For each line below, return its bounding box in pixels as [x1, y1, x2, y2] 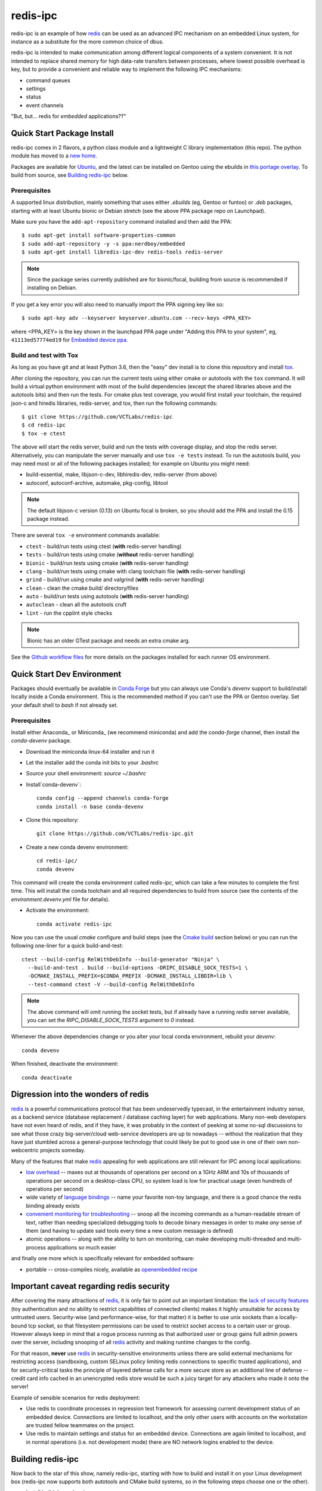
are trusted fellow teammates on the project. [26, 1421, 135, 1428]
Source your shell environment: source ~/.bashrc [26, 770, 147, 777]
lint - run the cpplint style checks [26, 609, 113, 617]
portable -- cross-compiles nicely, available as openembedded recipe [26, 1266, 198, 1273]
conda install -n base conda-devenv [36, 803, 144, 810]
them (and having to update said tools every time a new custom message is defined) [26, 1227, 234, 1234]
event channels [26, 101, 64, 109]
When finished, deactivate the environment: [11, 1060, 119, 1068]
